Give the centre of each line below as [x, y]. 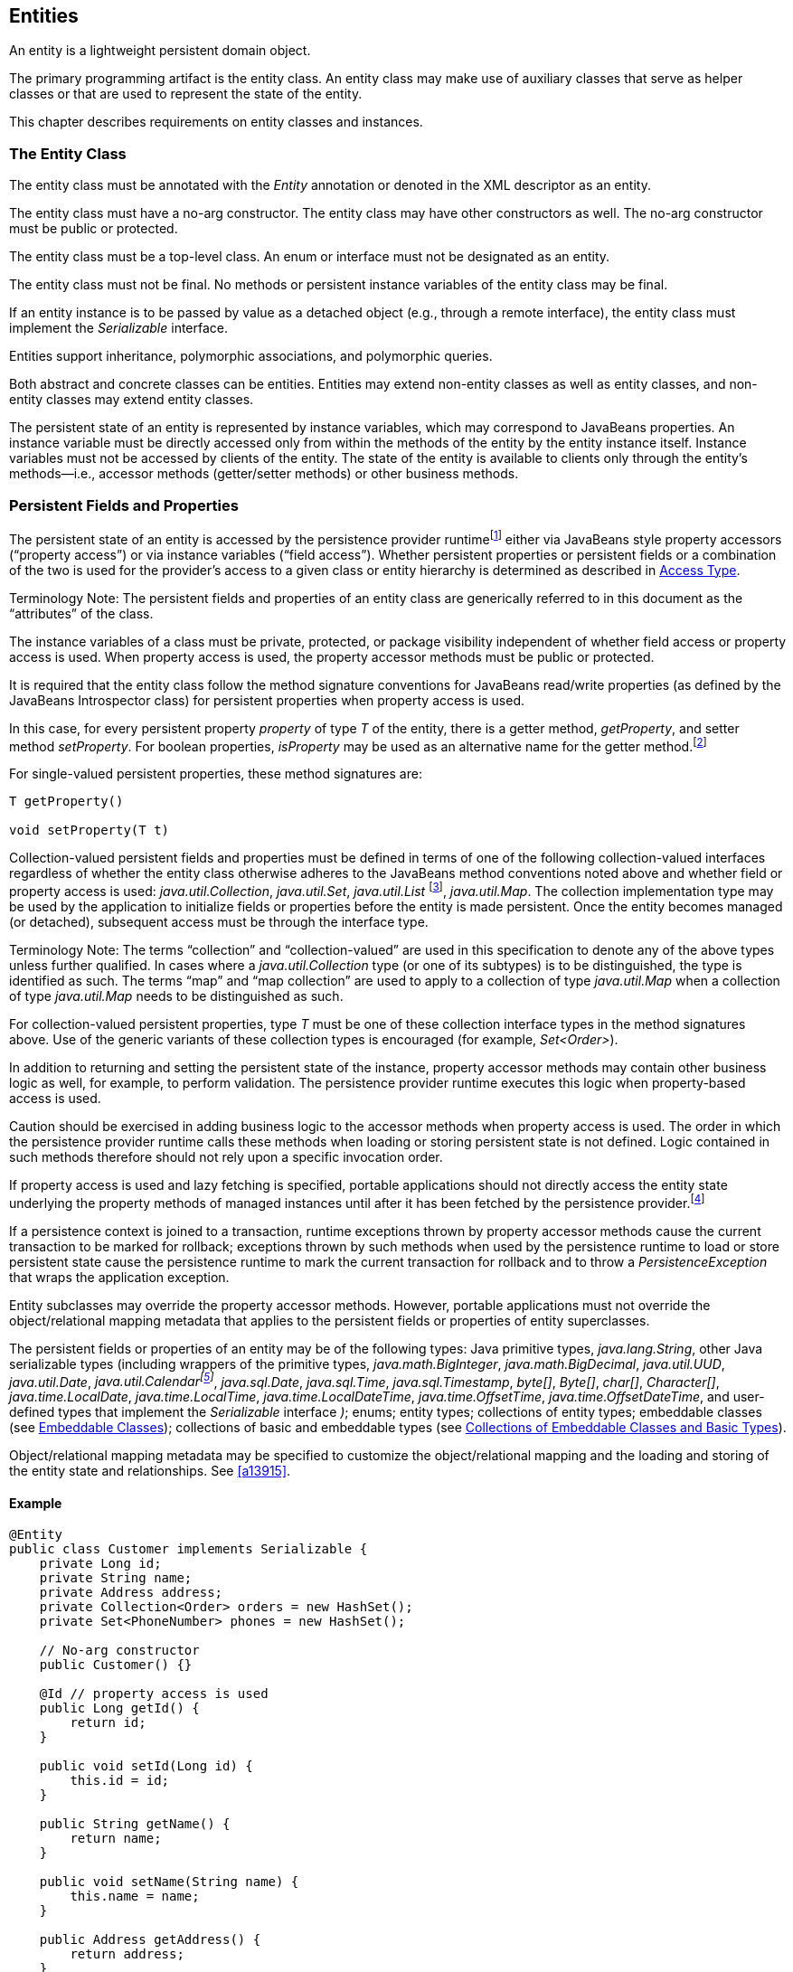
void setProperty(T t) [90, 830]
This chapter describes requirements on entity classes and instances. [216, 122]
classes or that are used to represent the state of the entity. [186, 94]
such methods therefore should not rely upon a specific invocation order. [226, 1156]
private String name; [116, 1578]
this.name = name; [135, 1897]
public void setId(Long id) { [146, 1766]
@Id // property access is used [154, 1694]
